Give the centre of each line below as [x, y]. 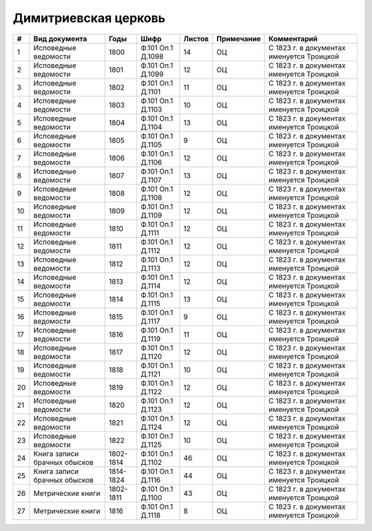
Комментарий [293, 39]
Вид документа [60, 39]
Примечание [238, 39]
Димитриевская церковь [89, 18]
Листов [196, 39]
